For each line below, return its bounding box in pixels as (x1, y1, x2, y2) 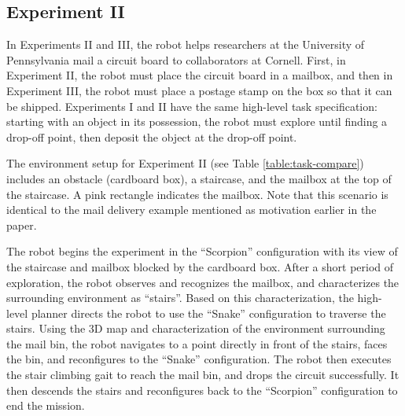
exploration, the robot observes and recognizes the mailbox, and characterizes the (6, 274, 399, 290)
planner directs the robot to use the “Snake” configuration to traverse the (31, 304, 386, 321)
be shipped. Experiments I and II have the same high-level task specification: (6, 98, 377, 114)
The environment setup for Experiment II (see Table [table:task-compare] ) (6, 155, 364, 171)
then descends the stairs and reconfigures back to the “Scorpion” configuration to (6, 381, 398, 398)
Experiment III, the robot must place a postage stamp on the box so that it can (6, 82, 392, 98)
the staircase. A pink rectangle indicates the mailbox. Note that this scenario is (6, 186, 388, 202)
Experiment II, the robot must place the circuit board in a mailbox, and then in (6, 67, 393, 83)
